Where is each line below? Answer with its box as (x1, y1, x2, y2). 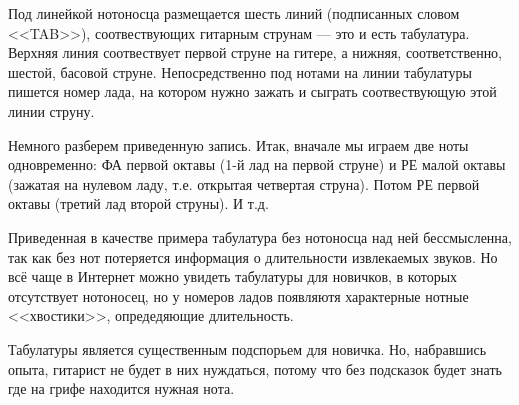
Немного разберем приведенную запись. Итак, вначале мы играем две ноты (8, 134, 469, 155)
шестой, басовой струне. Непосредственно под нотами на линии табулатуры (8, 61, 472, 82)
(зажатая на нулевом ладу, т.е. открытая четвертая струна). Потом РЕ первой (8, 173, 480, 194)
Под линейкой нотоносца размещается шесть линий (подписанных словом (8, 3, 460, 23)
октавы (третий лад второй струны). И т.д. (8, 193, 269, 214)
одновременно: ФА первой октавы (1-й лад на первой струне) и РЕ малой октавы (8, 154, 506, 175)
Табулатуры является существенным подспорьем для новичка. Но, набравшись (8, 338, 487, 359)
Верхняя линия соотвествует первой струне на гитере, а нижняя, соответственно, (8, 42, 503, 63)
